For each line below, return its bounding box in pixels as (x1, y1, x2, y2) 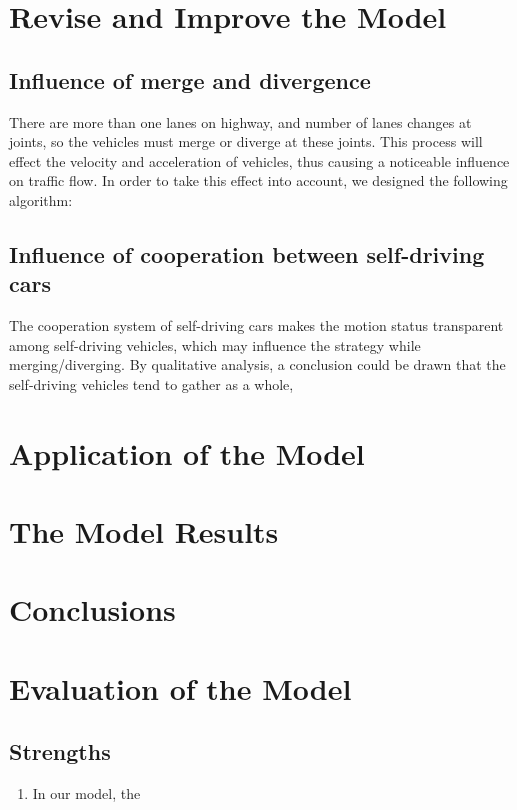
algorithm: (9, 189, 73, 210)
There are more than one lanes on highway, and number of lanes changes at (9, 111, 472, 132)
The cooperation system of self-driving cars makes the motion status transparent (9, 315, 504, 336)
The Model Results (9, 511, 279, 552)
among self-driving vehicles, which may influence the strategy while (9, 334, 421, 355)
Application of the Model (9, 432, 365, 473)
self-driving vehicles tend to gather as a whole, (9, 373, 294, 394)
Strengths (9, 736, 111, 767)
